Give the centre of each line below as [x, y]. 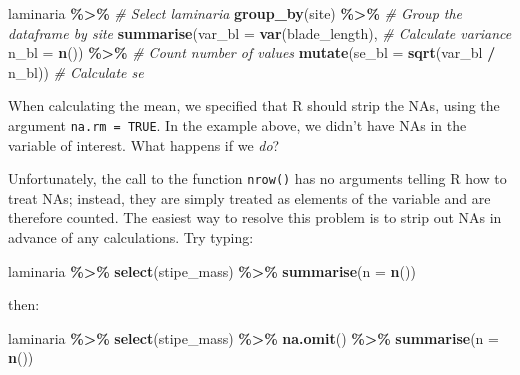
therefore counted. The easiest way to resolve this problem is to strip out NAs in [255, 217]
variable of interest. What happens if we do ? [144, 144]
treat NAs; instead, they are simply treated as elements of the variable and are [249, 197]
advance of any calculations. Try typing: [131, 237]
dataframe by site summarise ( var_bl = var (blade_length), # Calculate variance [260, 32]
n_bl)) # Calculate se [76, 71]
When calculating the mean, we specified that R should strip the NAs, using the [254, 105]
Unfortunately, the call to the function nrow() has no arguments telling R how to [257, 178]
